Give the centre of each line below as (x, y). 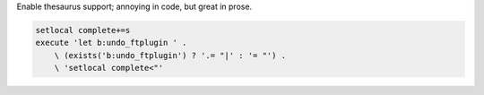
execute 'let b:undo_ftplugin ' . (111, 43)
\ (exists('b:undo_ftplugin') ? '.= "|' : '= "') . (170, 55)
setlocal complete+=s (83, 30)
